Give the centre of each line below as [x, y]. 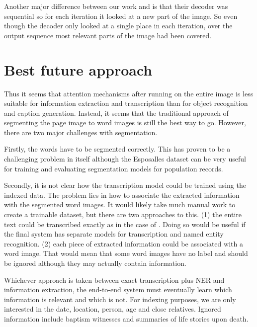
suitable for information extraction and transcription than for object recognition [126, 103]
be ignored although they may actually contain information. [95, 263]
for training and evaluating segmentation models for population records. [114, 168]
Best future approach [78, 69]
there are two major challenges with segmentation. [81, 132]
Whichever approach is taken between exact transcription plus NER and [114, 280]
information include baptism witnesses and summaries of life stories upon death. [126, 318]
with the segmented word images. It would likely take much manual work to [120, 204]
